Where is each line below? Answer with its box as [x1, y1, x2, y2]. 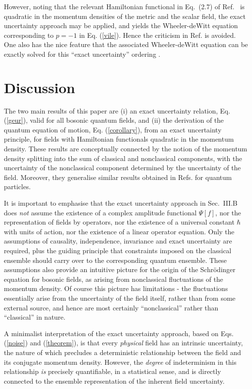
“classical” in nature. [4, 312, 65, 322]
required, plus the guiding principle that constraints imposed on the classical [4, 245, 232, 255]
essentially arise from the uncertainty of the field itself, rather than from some [4, 292, 236, 303]
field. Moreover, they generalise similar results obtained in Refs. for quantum [4, 172, 232, 182]
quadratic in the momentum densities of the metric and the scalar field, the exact [4, 11, 246, 21]
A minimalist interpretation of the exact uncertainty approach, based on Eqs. [4, 328, 234, 338]
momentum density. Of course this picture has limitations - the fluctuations [4, 283, 228, 293]
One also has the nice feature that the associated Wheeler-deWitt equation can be [4, 39, 248, 49]
